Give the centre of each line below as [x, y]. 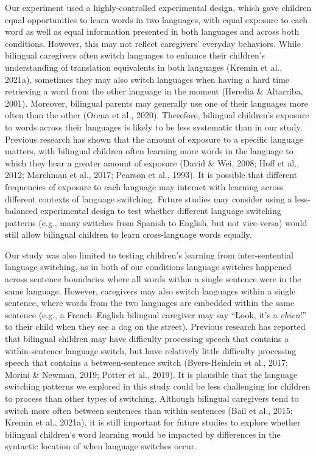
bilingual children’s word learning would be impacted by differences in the [143, 434]
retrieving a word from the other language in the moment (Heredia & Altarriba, [154, 91]
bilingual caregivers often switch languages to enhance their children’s [135, 55]
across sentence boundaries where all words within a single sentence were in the [153, 279]
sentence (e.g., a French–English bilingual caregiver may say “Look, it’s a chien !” [156, 314]
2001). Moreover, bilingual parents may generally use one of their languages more [156, 103]
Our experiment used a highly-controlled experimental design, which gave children [158, 7]
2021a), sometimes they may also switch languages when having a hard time [147, 79]
